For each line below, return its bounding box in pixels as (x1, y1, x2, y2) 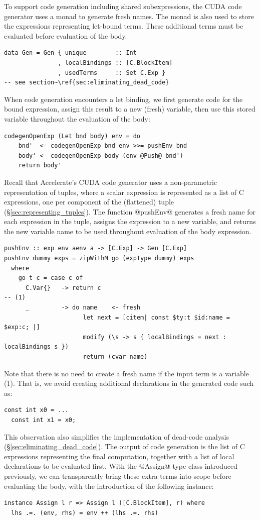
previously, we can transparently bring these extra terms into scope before (4, 470, 231, 481)
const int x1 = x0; (11, 416, 76, 424)
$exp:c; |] (4, 324, 40, 331)
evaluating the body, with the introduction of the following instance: (4, 480, 214, 491)
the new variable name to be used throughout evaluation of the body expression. (4, 226, 251, 236)
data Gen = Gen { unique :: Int (4, 49, 137, 57)
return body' (18, 162, 62, 169)
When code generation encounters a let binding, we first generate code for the (4, 93, 243, 104)
